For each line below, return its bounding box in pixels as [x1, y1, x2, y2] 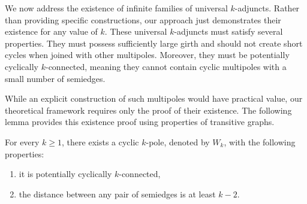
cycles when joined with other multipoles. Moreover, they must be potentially [5, 48, 290, 61]
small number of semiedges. [5, 72, 106, 84]
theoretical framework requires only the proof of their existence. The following [5, 103, 292, 116]
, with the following [224, 135, 296, 148]
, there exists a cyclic [62, 135, 139, 148]
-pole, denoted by [146, 135, 210, 148]
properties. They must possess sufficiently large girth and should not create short [5, 36, 303, 49]
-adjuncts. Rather [234, 2, 300, 14]
